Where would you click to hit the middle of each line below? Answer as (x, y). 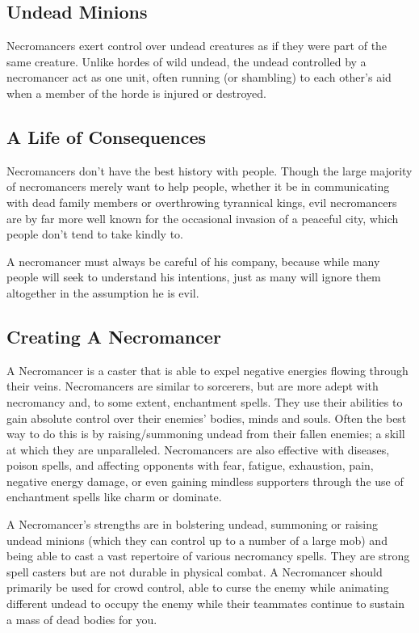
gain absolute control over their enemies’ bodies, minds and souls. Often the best (207, 418)
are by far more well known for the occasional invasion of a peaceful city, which (203, 218)
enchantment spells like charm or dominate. (114, 497)
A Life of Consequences (107, 136)
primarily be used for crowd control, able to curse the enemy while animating (198, 587)
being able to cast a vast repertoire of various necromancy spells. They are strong (208, 556)
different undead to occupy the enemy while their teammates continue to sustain (205, 603)
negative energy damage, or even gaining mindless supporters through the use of (205, 481)
